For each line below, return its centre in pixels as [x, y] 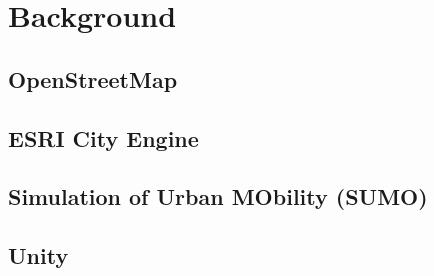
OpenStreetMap [93, 78]
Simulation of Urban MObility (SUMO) [218, 196]
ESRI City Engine [103, 137]
